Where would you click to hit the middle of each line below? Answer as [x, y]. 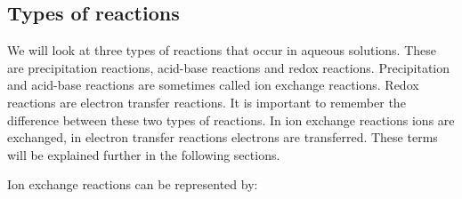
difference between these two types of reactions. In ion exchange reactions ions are [231, 119]
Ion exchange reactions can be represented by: [133, 184]
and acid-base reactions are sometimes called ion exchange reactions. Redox [213, 85]
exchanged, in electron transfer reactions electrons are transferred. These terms [223, 137]
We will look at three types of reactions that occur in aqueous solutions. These [222, 50]
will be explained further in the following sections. [144, 154]
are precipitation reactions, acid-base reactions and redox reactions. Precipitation [229, 67]
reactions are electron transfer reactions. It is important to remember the [207, 102]
